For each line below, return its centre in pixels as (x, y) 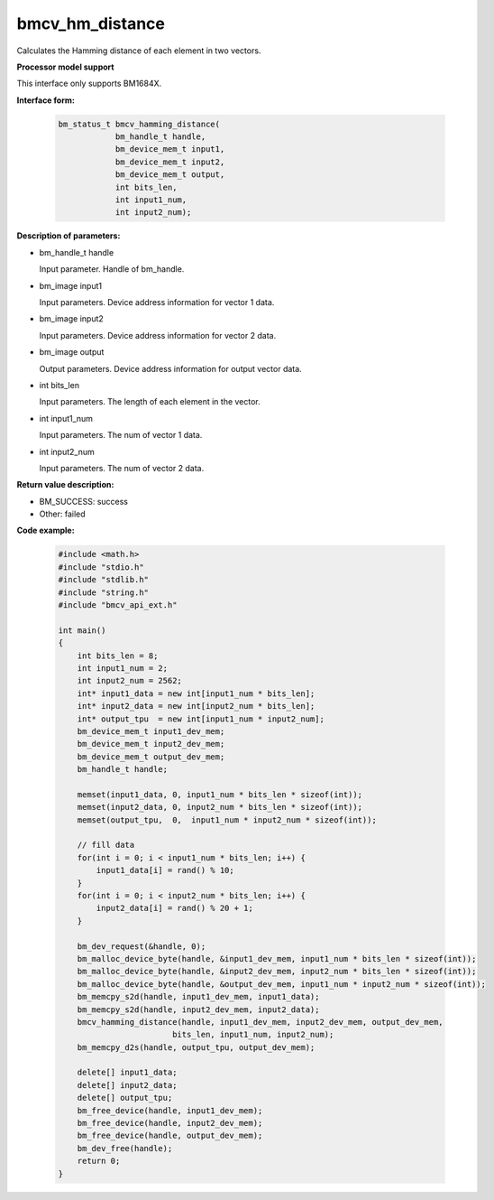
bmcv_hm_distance (91, 23)
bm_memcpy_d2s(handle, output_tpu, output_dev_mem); (196, 1047)
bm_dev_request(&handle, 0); (142, 946)
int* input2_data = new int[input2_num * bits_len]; (196, 706)
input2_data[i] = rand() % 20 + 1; (175, 908)
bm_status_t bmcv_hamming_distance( (139, 124)
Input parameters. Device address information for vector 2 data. (158, 335)
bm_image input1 (71, 285)
